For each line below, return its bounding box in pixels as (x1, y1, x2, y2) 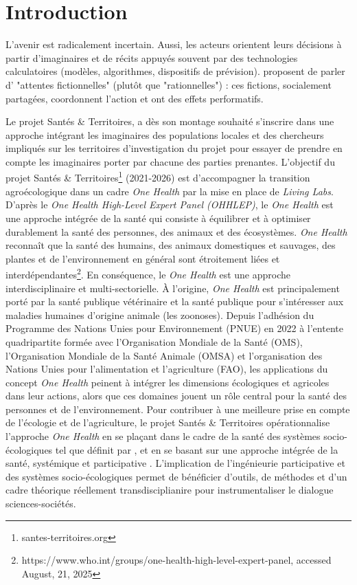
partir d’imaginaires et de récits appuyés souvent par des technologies (5, 50, 298, 65)
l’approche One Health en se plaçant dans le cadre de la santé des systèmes (5, 429, 321, 443)
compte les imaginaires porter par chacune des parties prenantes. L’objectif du (5, 154, 335, 168)
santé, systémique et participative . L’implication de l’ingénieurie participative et (5, 456, 345, 470)
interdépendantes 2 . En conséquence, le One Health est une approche (5, 265, 290, 281)
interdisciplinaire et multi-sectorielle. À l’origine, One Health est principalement (5, 280, 340, 295)
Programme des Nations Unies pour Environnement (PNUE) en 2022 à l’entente (5, 321, 343, 335)
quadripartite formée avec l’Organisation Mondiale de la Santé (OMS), (5, 334, 303, 349)
